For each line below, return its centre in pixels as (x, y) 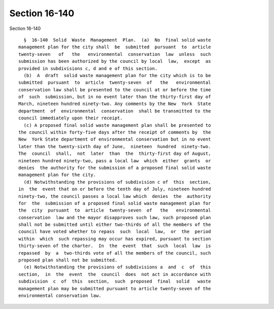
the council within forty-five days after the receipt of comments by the (115, 132)
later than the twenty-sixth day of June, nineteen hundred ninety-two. (115, 146)
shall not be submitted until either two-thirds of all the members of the (115, 225)
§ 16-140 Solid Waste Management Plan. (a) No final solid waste (117, 40)
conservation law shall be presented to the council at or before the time (115, 90)
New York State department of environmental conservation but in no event (115, 139)
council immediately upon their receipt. (71, 118)
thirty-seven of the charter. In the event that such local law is (115, 246)
